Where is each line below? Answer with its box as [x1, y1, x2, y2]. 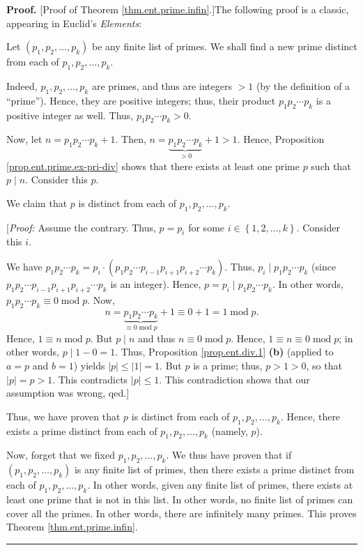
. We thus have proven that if [166, 448, 292, 462]
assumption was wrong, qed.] [6, 385, 130, 400]
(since [311, 259, 337, 273]
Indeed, [6, 78, 38, 93]
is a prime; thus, [193, 358, 263, 372]
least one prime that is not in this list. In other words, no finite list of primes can [6, 491, 353, 506]
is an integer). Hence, [110, 276, 201, 291]
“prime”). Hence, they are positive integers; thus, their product [6, 93, 276, 107]
